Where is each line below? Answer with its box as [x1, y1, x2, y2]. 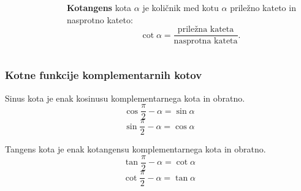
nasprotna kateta [173, 37, 238, 46]
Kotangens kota [67, 1, 132, 14]
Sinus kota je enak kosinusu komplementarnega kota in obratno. [5, 91, 245, 104]
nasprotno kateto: [67, 13, 133, 26]
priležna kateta [177, 25, 234, 34]
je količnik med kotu [142, 1, 219, 14]
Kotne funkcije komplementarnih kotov [5, 67, 202, 83]
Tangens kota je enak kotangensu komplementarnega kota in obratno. [5, 143, 266, 155]
